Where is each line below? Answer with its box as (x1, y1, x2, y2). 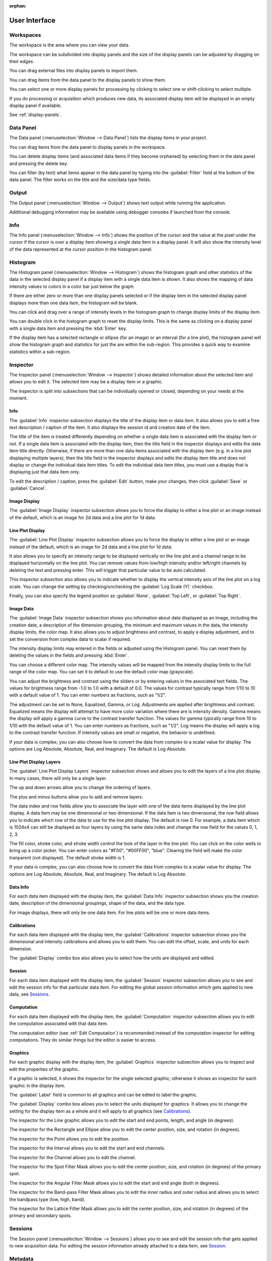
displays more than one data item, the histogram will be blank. (9, 300, 138, 306)
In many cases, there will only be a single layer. (9, 775, 107, 781)
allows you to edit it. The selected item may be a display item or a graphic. (9, 379, 163, 385)
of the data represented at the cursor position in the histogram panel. (9, 246, 153, 252)
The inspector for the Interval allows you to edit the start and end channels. (9, 1145, 166, 1151)
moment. (9, 395, 28, 401)
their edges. (9, 58, 35, 64)
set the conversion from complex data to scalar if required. (9, 636, 131, 642)
